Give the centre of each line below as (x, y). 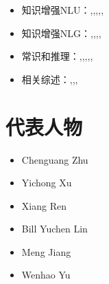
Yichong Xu (47, 183)
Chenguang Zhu (55, 159)
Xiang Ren (44, 205)
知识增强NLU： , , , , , (63, 10)
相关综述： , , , (50, 79)
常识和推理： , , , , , (57, 56)
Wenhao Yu (46, 275)
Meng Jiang (46, 251)
